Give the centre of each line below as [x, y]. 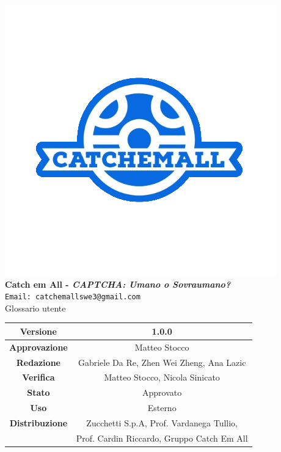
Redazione [38, 362]
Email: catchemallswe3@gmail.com [73, 297]
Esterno [162, 408]
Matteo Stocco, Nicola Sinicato [162, 377]
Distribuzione [38, 423]
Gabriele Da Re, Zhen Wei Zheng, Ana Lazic [162, 362]
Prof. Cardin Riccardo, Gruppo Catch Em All [162, 438]
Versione [38, 331]
